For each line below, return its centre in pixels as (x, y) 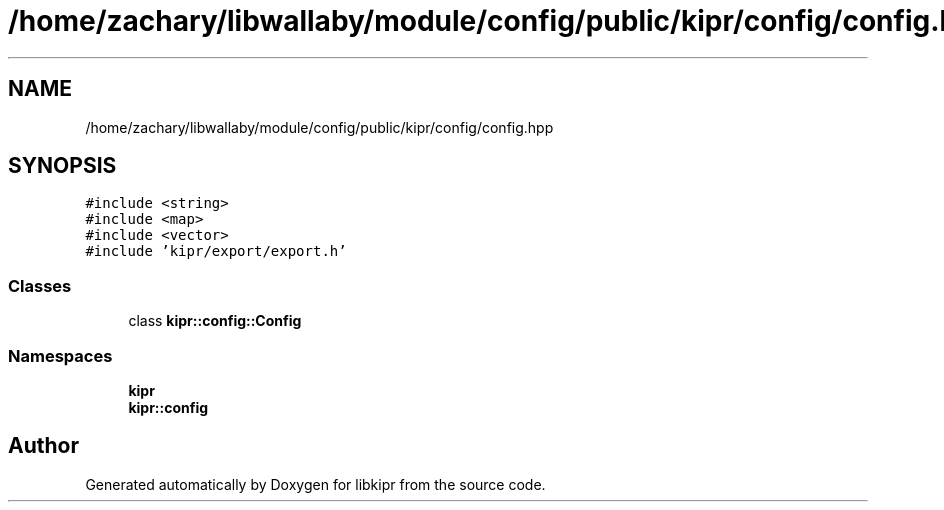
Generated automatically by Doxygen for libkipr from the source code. (315, 484)
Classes (40, 285)
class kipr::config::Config (215, 321)
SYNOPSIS (62, 166)
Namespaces (60, 355)
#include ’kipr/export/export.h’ (216, 251)
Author (43, 446)
